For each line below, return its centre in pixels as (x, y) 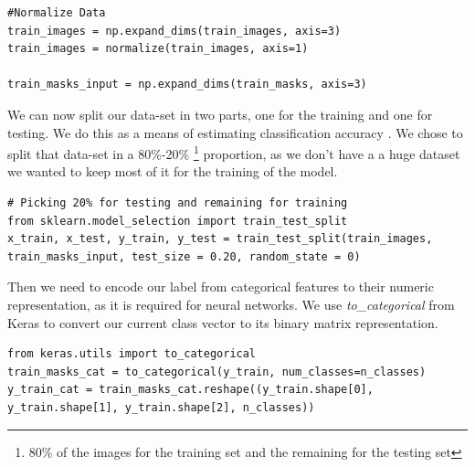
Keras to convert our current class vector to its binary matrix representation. (223, 322)
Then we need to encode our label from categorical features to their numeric (221, 287)
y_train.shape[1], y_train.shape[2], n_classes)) (161, 407)
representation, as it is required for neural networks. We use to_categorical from (231, 304)
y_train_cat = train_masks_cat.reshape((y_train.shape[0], (190, 390)
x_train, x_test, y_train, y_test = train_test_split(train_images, (220, 239)
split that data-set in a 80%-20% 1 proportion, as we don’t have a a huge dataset (234, 152)
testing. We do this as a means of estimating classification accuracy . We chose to (235, 132)
